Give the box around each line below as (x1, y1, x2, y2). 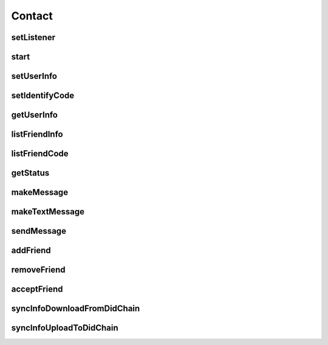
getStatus (11, 168, 50, 179)
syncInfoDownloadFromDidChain (11, 304, 140, 314)
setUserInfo (11, 71, 58, 81)
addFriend (11, 245, 51, 256)
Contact (11, 9, 53, 22)
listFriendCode (11, 149, 69, 159)
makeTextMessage (11, 207, 85, 217)
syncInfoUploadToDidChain (11, 323, 118, 333)
